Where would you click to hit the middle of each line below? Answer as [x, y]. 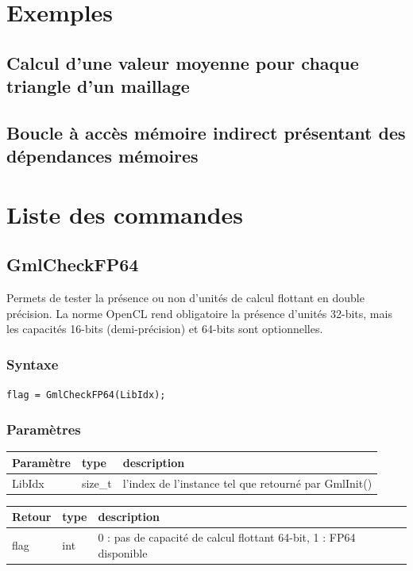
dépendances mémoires [102, 156]
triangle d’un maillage [98, 86]
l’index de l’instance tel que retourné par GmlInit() [247, 483]
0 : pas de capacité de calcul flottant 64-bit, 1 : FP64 [227, 537]
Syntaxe [33, 364]
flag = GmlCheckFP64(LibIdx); [86, 395]
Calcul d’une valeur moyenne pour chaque [183, 62]
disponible [123, 552]
